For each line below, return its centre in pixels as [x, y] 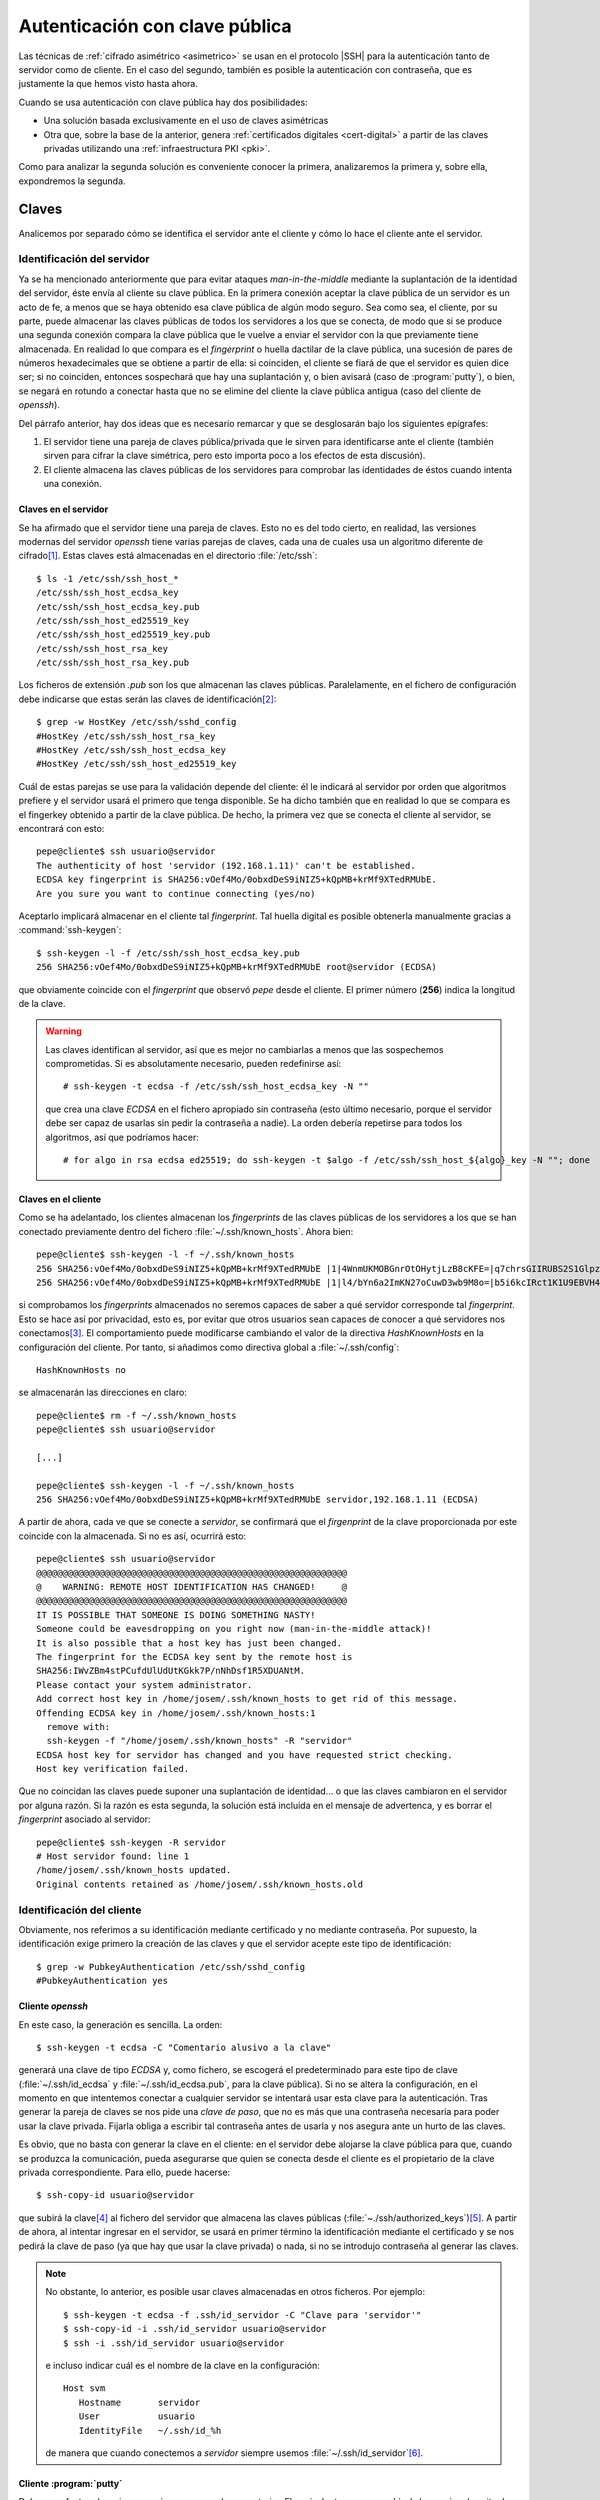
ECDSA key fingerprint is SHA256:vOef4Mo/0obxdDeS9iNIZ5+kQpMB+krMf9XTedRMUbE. [236, 879]
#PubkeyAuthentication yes [102, 1981]
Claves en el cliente [60, 1199]
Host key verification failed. [113, 1769]
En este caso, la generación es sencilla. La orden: [120, 2024]
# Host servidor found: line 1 [113, 1856]
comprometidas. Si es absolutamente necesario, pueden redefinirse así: [193, 1064]
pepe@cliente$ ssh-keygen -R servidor [131, 1842]
